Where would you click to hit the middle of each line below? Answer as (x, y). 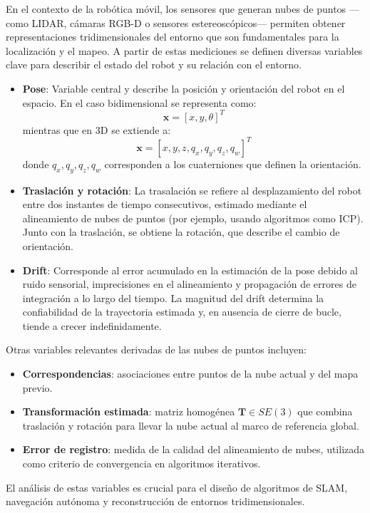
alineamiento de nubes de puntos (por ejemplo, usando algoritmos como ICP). (193, 218)
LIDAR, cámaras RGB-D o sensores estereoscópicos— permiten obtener (189, 22)
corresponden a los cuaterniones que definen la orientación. (233, 164)
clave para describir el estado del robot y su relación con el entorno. (154, 64)
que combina (325, 411)
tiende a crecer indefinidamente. (92, 325)
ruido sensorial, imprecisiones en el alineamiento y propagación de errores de (189, 284)
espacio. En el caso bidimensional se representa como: (139, 102)
